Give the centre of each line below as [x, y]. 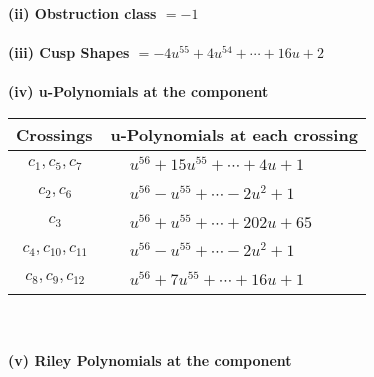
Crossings [54, 134]
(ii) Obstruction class [82, 13]
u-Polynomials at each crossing [234, 134]
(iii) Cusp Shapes [69, 52]
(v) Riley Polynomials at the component [150, 359]
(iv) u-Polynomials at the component [138, 91]
